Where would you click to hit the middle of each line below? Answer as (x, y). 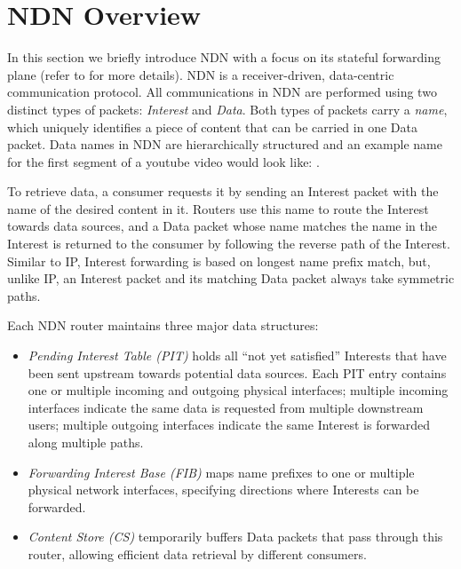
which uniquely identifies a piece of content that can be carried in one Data (212, 126)
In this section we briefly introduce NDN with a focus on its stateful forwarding (224, 57)
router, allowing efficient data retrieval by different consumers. (197, 553)
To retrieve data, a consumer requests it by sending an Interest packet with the (223, 191)
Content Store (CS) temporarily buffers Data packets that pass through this (235, 537)
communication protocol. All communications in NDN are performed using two (222, 92)
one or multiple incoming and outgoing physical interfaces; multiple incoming (238, 390)
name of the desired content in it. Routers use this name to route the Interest (218, 208)
